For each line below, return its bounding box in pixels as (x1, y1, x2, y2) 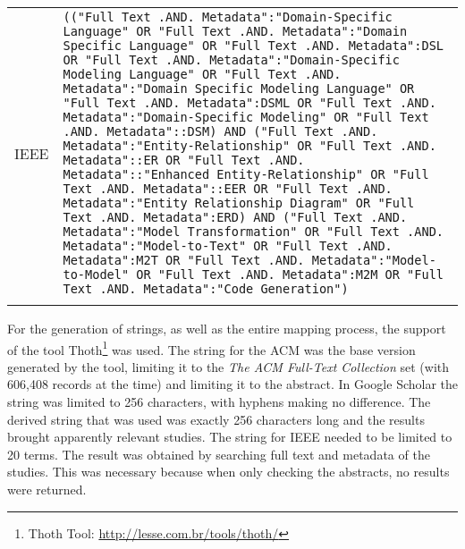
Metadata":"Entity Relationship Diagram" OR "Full (63, 196, 415, 210)
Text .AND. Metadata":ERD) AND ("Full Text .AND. (63, 210, 408, 224)
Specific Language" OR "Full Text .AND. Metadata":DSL (63, 38, 444, 53)
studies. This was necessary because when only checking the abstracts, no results (7, 462, 450, 481)
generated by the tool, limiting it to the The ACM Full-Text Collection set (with (7, 357, 450, 376)
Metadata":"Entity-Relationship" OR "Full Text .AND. (63, 139, 436, 153)
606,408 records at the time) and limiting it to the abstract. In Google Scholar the (7, 375, 459, 393)
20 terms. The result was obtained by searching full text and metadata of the (7, 444, 430, 463)
